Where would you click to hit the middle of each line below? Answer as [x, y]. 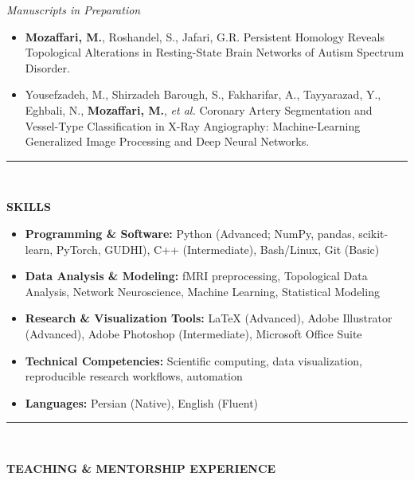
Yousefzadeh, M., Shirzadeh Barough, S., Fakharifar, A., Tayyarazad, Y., [203, 94]
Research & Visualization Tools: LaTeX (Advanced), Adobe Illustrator [209, 318]
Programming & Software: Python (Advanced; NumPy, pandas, [190, 233]
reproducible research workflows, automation [134, 376]
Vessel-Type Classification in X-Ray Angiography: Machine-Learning [193, 125]
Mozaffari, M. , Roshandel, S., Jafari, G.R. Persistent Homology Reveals [205, 36]
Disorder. [47, 67]
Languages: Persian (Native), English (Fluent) [142, 402]
